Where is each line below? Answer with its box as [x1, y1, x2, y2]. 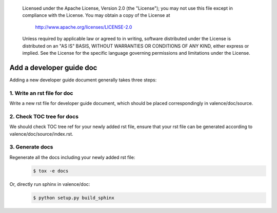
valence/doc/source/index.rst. [9, 131, 74, 137]
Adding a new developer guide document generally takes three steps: [9, 77, 157, 83]
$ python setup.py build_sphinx [33, 195, 115, 201]
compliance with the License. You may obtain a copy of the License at [22, 12, 170, 18]
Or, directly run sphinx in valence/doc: [9, 181, 90, 187]
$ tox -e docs [33, 168, 69, 174]
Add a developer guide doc [9, 63, 97, 72]
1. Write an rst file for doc [9, 90, 73, 97]
